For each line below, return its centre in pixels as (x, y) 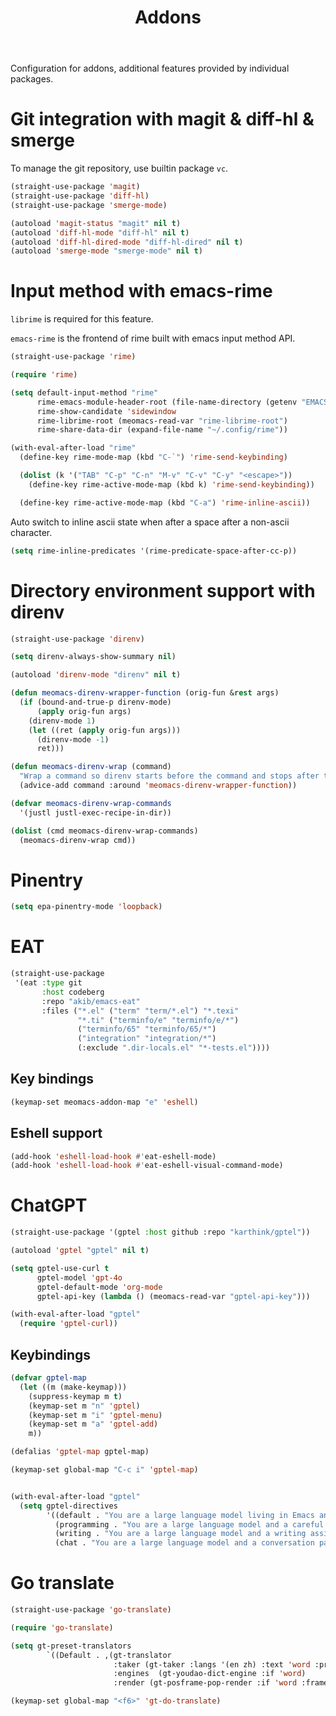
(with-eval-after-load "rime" (73, 448)
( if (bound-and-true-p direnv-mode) (95, 702)
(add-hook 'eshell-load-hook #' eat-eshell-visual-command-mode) (147, 1166)
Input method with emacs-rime (141, 291)
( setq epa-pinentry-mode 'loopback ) (86, 907)
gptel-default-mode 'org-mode (99, 1287)
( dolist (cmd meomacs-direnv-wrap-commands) (104, 831)
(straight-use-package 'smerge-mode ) (89, 205)
